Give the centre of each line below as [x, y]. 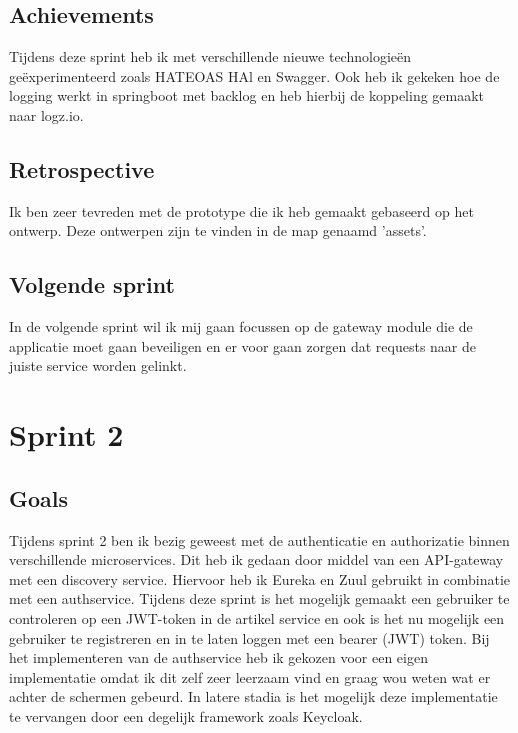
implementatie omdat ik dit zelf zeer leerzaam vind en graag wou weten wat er [250, 676]
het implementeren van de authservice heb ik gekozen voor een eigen [218, 657]
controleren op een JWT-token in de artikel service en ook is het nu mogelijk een [257, 617]
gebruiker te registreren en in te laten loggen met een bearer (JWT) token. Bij [249, 637]
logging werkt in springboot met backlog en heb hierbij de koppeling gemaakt [247, 95]
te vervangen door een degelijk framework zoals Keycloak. [186, 715]
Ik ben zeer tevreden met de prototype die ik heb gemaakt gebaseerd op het [241, 210]
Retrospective [82, 168]
